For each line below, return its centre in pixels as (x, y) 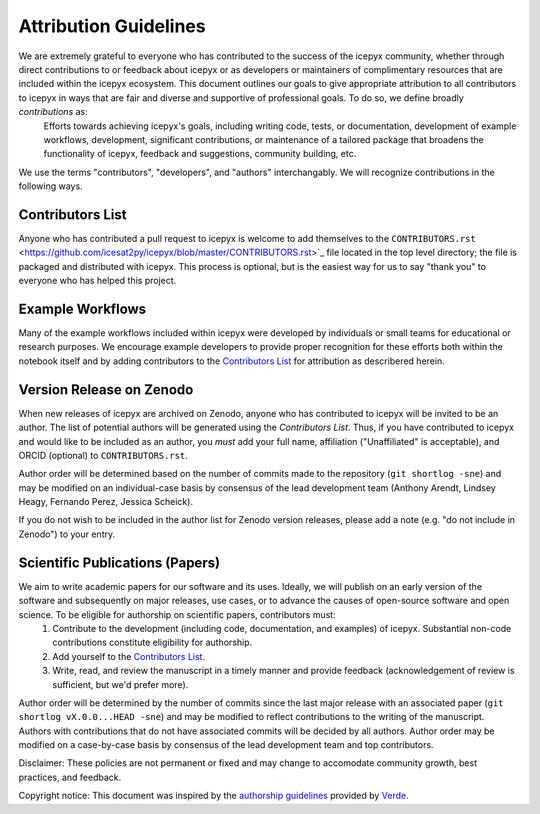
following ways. (51, 186)
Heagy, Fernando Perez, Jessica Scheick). (106, 502)
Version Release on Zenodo (106, 389)
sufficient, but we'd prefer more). (120, 684)
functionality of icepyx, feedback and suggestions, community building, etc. (200, 154)
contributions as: (53, 112)
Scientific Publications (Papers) (119, 562)
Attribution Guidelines (112, 26)
